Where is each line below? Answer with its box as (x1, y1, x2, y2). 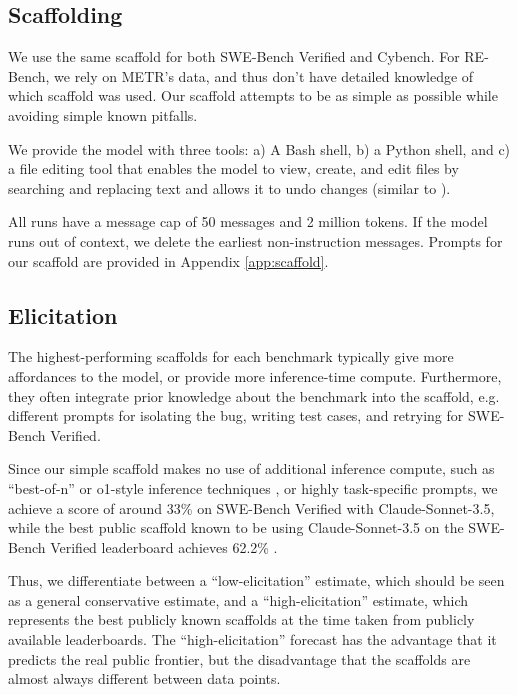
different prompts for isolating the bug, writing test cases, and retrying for (8, 405, 464, 426)
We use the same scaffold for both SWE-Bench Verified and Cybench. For (8, 46, 460, 67)
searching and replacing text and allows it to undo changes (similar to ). (8, 177, 451, 198)
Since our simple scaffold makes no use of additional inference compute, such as (8, 458, 495, 479)
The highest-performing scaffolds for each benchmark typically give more (8, 346, 454, 367)
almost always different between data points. (8, 668, 281, 689)
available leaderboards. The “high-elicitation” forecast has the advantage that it (8, 629, 497, 650)
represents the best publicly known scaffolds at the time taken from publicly (8, 609, 475, 630)
